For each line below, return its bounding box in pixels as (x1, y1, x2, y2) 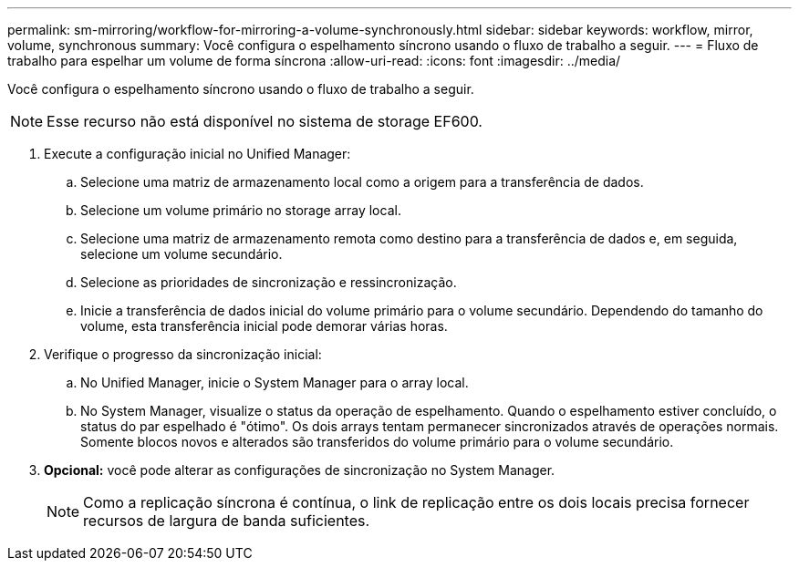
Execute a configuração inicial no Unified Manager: (44, 146, 351, 161)
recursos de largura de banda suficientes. (83, 511, 370, 530)
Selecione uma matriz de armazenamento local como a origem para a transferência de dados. (80, 174, 644, 190)
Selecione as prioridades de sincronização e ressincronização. (80, 274, 457, 290)
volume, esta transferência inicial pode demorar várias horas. (80, 318, 448, 334)
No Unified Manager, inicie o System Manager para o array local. (80, 375, 469, 390)
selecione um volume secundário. (80, 246, 283, 262)
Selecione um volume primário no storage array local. (80, 202, 401, 218)
